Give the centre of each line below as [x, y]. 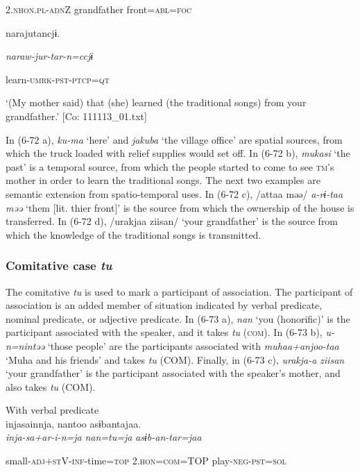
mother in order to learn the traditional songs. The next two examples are [163, 180]
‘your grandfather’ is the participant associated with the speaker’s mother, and [173, 373]
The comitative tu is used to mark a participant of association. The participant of [179, 291]
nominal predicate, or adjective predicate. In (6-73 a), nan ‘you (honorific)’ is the [178, 318]
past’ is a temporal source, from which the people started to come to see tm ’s [170, 166]
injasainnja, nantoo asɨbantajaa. [74, 423]
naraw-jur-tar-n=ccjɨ [50, 56]
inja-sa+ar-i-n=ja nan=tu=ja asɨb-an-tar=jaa [104, 437]
